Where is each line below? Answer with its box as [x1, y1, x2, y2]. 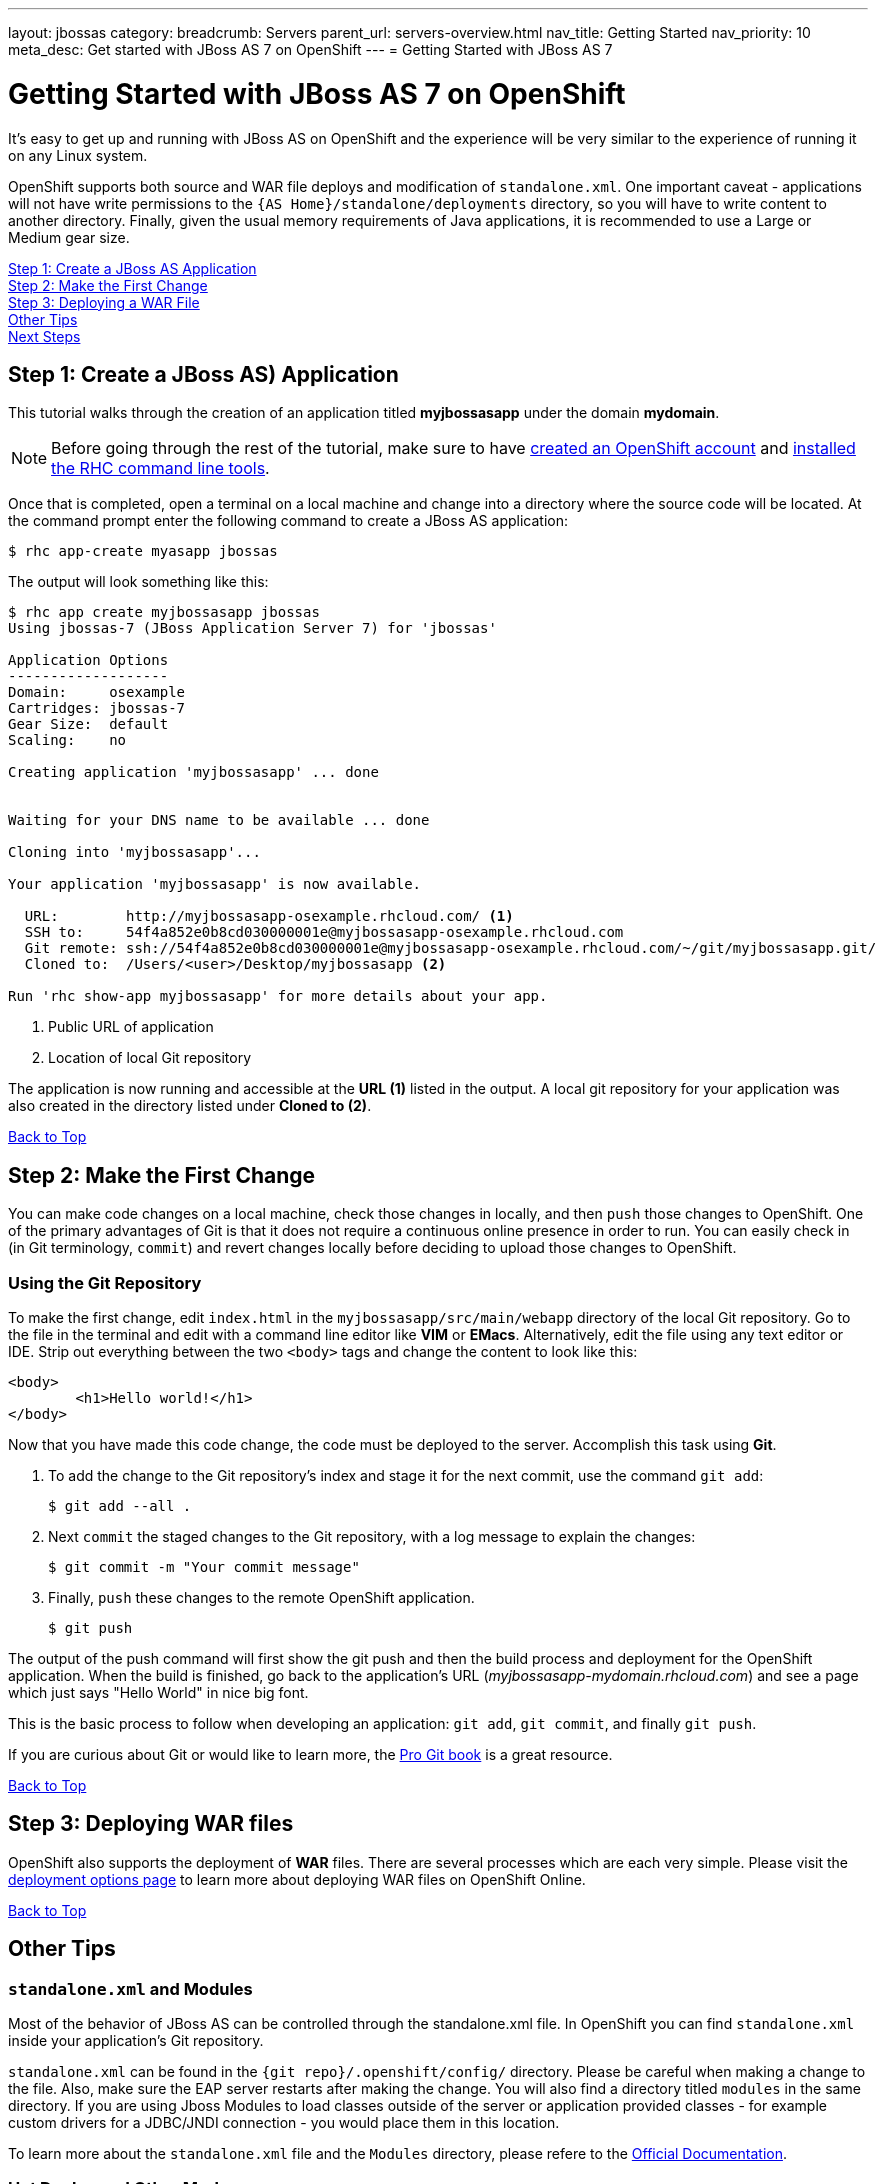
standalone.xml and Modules [8, 1978, 253, 1999]
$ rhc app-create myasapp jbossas [8, 543, 278, 560]
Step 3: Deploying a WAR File [8, 293, 200, 311]
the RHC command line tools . [51, 458, 270, 479]
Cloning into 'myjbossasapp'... [8, 844, 261, 861]
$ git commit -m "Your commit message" [48, 1558, 360, 1575]
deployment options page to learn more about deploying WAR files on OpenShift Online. [8, 1870, 586, 1888]
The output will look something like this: [8, 573, 269, 591]
